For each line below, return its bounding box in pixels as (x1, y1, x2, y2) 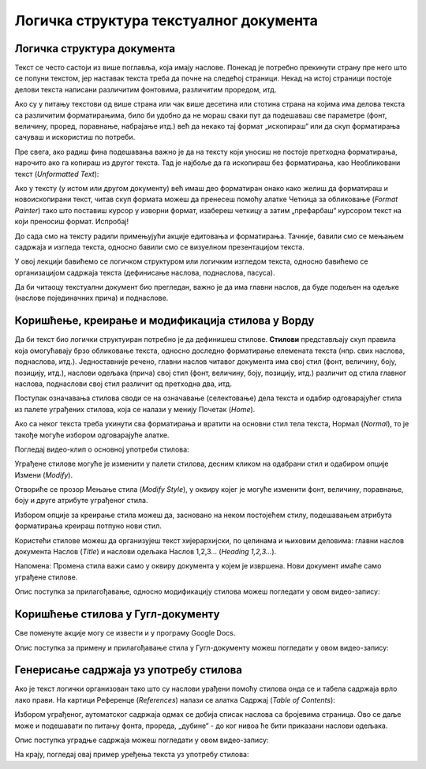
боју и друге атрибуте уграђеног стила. (14, 496, 148, 505)
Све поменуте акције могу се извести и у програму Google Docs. (14, 628, 236, 638)
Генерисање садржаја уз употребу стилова (14, 663, 242, 677)
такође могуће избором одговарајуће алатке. (14, 430, 170, 440)
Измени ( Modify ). (14, 470, 73, 479)
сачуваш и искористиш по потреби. (14, 133, 136, 142)
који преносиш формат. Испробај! (14, 217, 129, 227)
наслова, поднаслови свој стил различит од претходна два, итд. (14, 379, 233, 388)
